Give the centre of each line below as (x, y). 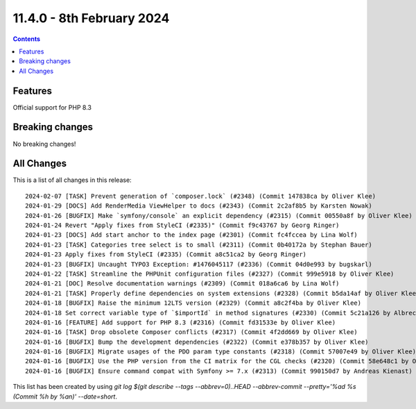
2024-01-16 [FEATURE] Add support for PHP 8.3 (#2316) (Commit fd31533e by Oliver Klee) (181, 322)
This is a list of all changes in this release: (72, 180)
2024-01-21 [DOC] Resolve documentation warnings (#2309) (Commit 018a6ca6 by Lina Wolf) (182, 284)
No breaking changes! (44, 144)
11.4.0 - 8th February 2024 (91, 18)
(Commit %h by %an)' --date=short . (65, 397)
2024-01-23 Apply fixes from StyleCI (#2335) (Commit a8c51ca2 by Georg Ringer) (166, 254)
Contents (27, 39)
